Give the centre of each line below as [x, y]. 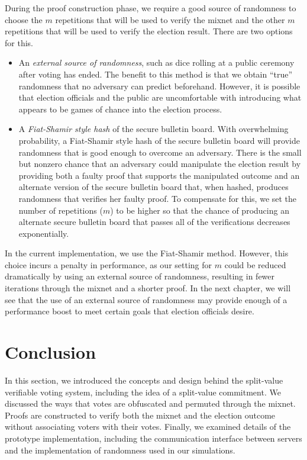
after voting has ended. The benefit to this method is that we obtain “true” [156, 74]
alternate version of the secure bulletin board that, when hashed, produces [153, 187]
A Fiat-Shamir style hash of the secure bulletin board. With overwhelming [153, 129]
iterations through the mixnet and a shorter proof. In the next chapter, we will [148, 288]
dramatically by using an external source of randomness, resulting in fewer [140, 276]
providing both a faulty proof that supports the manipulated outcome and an [159, 175]
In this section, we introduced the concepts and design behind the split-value [144, 380]
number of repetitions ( [61, 210]
